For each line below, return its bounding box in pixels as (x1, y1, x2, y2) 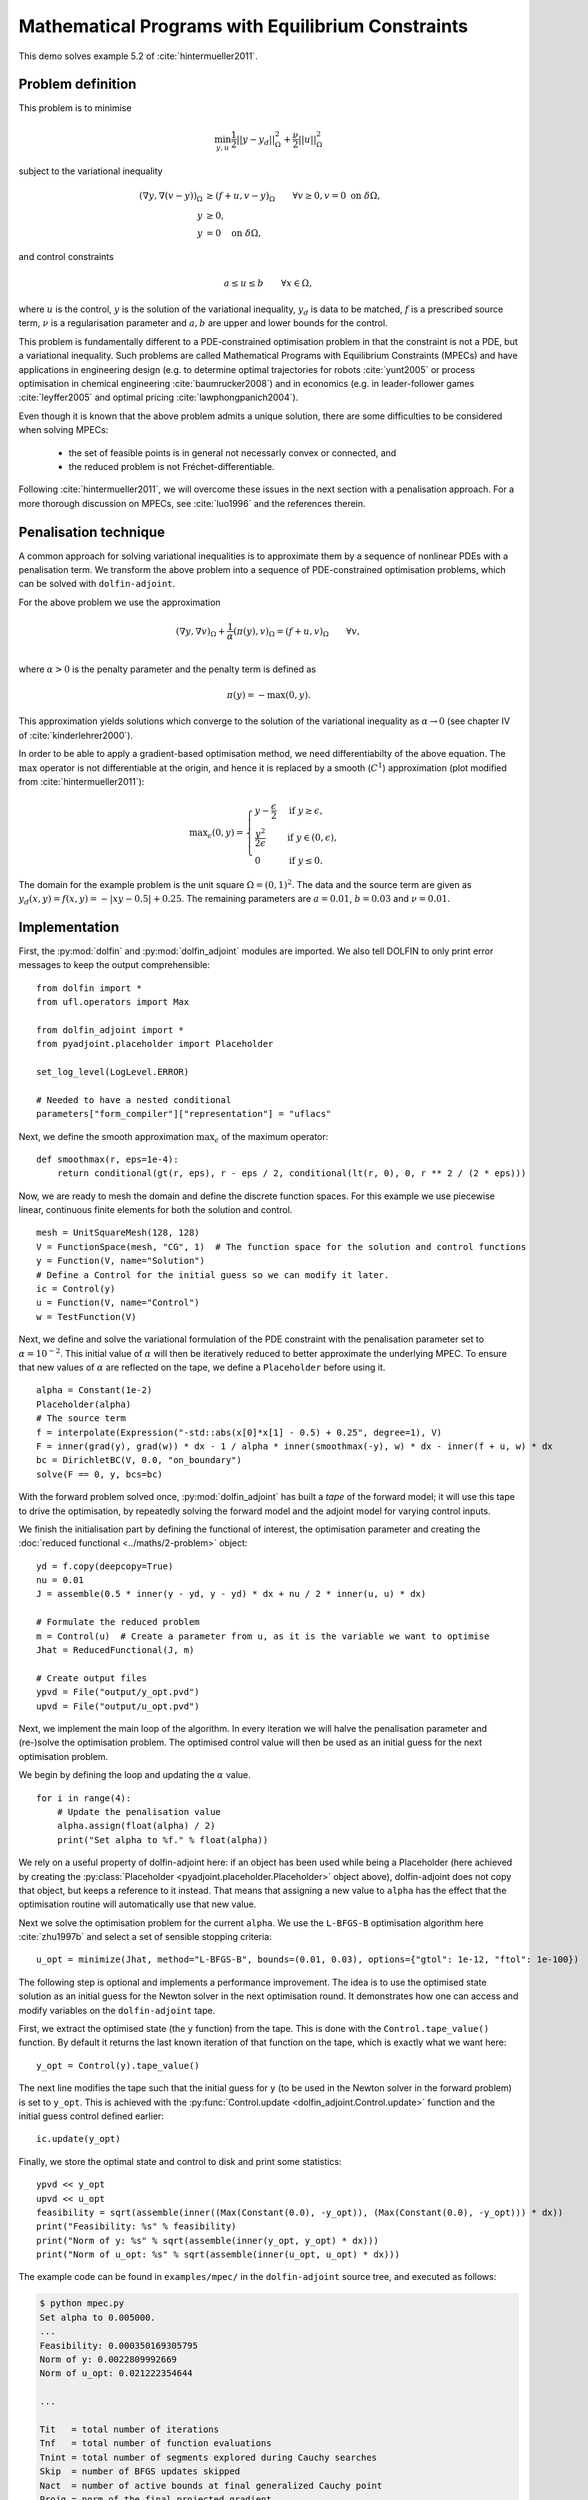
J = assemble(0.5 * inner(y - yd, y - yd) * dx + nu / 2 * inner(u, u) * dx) (36, 1588, 427, 1600)
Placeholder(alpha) (36, 1398, 132, 1410)
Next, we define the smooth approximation (18, 1130, 194, 1142)
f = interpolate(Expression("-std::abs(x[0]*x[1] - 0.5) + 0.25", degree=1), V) (36, 1426, 443, 1438)
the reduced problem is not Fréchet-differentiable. (68, 460, 275, 472)
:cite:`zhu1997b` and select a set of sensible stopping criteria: (18, 1931, 272, 1943)
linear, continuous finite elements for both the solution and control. (18, 1204, 293, 1216)
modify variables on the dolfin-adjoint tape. (18, 2004, 216, 2016)
